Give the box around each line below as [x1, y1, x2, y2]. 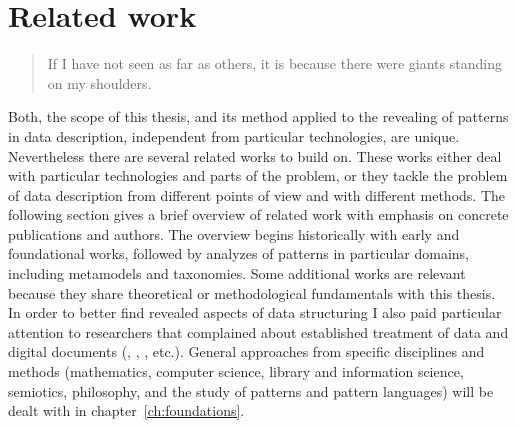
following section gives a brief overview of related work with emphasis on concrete [8, 204, 509, 225]
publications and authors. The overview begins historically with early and [8, 223, 460, 244]
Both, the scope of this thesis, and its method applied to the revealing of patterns [8, 106, 509, 127]
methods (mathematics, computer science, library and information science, [8, 361, 464, 382]
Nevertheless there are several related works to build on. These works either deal [8, 145, 502, 166]
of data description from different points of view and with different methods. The [8, 184, 506, 205]
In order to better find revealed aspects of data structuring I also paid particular [8, 302, 502, 323]
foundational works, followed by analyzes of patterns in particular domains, [8, 243, 469, 264]
